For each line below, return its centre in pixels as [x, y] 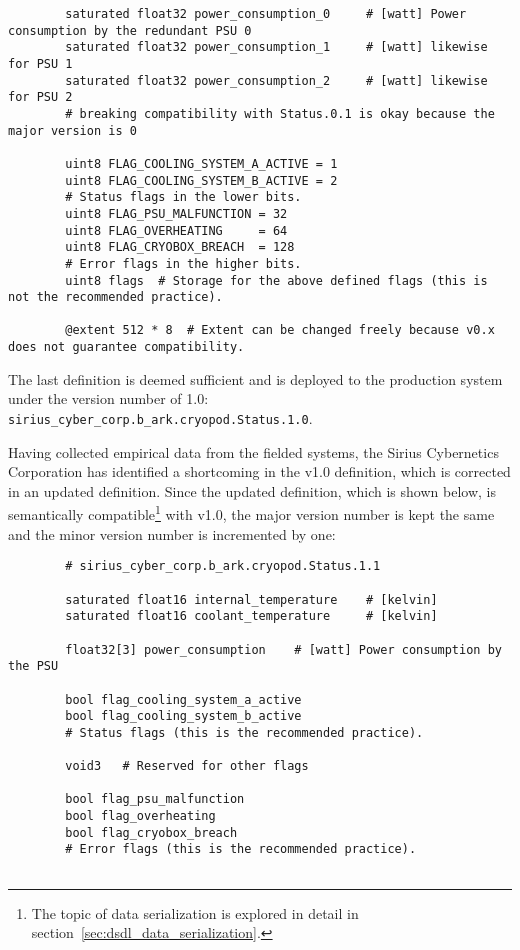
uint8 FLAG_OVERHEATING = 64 [176, 230]
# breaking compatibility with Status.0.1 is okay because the [280, 113]
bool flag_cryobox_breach [151, 832]
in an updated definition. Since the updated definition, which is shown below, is [252, 490]
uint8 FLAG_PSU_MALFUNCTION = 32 [176, 213]
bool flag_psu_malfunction [155, 799]
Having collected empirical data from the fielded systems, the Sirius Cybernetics [253, 451]
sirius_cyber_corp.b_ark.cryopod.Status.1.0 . [160, 417]
